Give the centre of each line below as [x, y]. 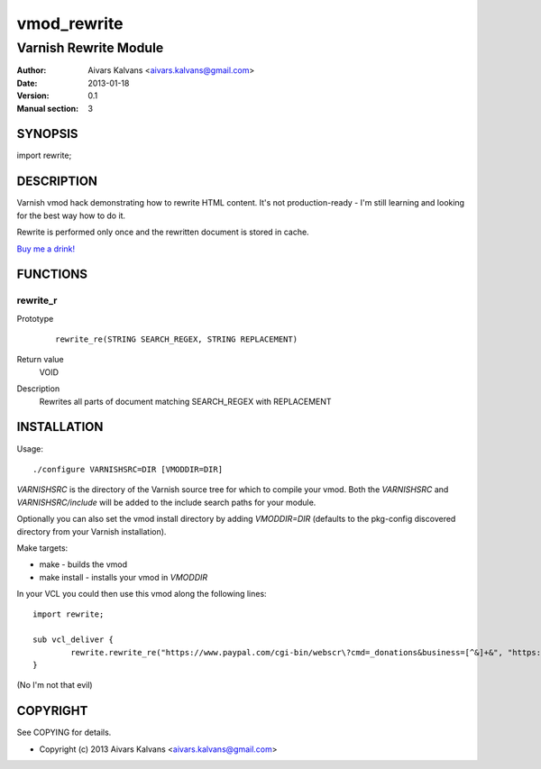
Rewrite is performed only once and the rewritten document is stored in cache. [163, 232]
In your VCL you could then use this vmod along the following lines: [142, 594]
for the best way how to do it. [71, 215]
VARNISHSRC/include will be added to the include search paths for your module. [166, 502]
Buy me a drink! [46, 249]
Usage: [30, 449]
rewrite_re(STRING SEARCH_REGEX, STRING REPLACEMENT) [176, 339]
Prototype [35, 318]
